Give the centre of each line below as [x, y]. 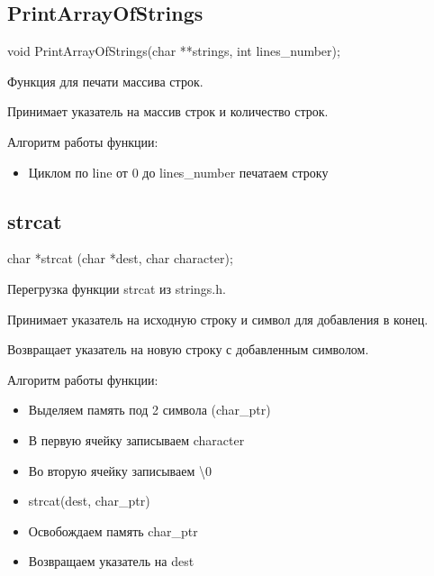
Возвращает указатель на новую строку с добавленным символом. [188, 349]
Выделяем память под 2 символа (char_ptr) [149, 410]
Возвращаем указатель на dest [111, 561]
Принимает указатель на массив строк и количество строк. [168, 111]
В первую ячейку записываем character [136, 439]
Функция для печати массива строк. [105, 81]
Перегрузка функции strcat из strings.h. [117, 288]
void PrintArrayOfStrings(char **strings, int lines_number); [174, 51]
